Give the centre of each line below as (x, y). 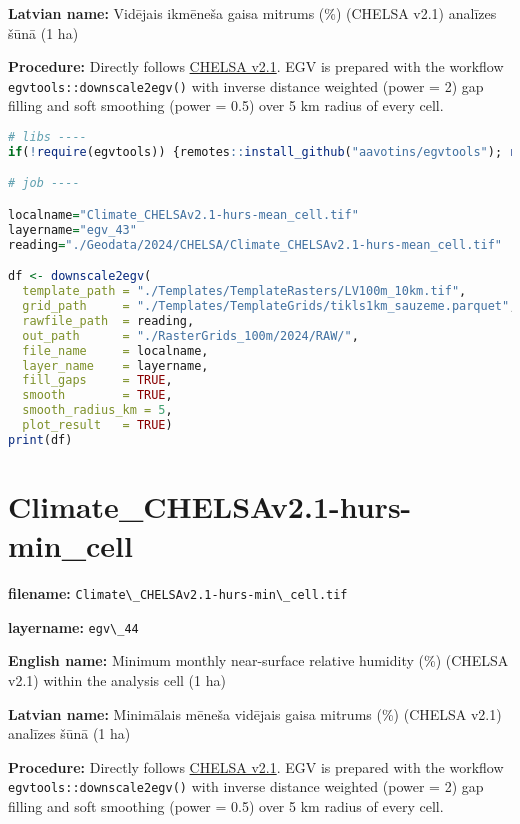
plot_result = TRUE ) (97, 425)
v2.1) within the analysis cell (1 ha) (117, 679)
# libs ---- (47, 137)
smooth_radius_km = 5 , (97, 410)
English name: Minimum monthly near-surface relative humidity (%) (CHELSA (258, 660)
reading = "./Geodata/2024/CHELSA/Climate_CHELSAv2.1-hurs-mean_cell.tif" (255, 244)
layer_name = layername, (115, 365)
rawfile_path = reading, (108, 320)
